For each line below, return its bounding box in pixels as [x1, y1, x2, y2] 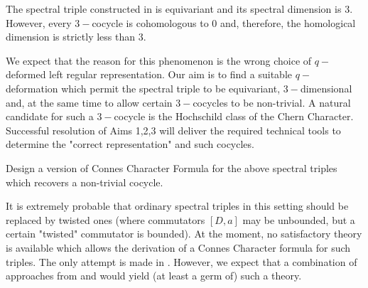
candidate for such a [6, 109, 94, 124]
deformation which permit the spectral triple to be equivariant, [6, 80, 281, 95]
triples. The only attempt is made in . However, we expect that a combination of [6, 254, 357, 269]
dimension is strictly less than [6, 29, 136, 44]
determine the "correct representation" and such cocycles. [6, 137, 254, 151]
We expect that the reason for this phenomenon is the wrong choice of [6, 53, 312, 68]
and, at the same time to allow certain [6, 95, 173, 110]
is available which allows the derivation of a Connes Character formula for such [6, 240, 351, 255]
